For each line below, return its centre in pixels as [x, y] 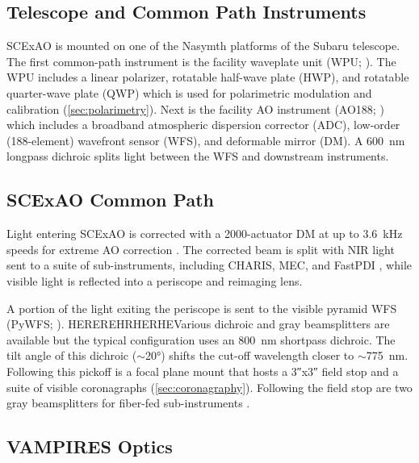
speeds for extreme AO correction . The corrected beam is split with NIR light [201, 249]
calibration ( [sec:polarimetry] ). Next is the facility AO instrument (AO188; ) [195, 108]
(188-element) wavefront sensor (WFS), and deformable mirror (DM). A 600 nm [206, 140]
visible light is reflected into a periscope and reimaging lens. [155, 280]
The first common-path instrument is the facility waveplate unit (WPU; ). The [201, 61]
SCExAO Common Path [110, 200]
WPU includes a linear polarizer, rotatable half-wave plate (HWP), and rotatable [208, 77]
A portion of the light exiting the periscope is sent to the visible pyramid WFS [202, 308]
